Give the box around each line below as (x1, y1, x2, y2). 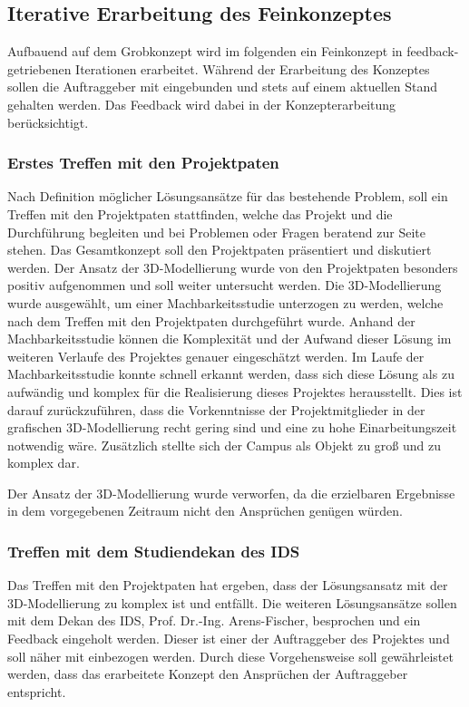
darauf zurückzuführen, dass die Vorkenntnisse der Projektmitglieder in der (7, 400, 425, 419)
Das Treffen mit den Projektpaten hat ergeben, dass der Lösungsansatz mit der (7, 576, 448, 595)
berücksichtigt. (7, 112, 89, 131)
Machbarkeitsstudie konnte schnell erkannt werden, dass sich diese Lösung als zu (7, 364, 454, 383)
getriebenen (7, 59, 72, 78)
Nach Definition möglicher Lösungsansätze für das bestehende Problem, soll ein (7, 187, 448, 206)
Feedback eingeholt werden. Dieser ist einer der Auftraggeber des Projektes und (7, 629, 450, 648)
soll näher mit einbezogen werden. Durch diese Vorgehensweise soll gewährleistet (7, 646, 454, 665)
